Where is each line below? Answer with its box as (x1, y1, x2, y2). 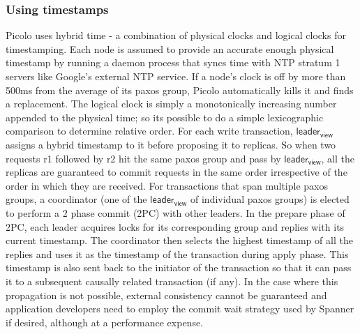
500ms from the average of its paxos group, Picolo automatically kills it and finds (6, 82, 354, 97)
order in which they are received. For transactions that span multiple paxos (6, 178, 328, 192)
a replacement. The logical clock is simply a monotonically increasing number (6, 96, 337, 111)
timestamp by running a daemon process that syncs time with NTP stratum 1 (6, 55, 340, 70)
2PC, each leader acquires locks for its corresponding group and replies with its (6, 219, 345, 234)
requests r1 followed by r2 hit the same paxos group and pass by (6, 151, 281, 165)
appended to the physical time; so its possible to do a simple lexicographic (6, 109, 324, 124)
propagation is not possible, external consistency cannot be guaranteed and (6, 287, 327, 302)
